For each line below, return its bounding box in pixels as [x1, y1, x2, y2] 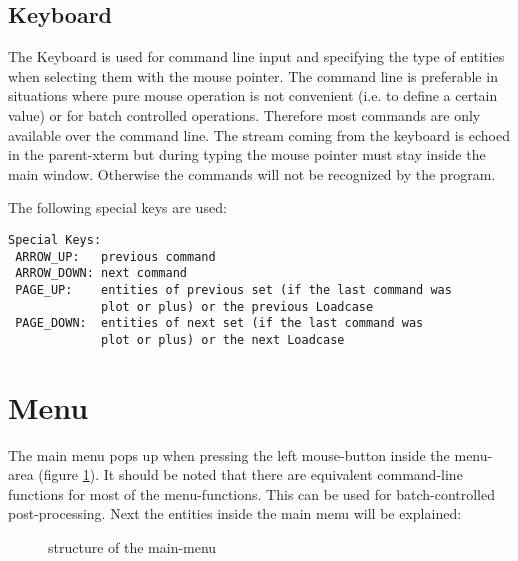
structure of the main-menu [48, 537, 217, 558]
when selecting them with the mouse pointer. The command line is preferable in [8, 65, 498, 86]
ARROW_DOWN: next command [15, 266, 187, 281]
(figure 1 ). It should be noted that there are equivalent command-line [38, 464, 463, 485]
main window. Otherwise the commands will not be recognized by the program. [8, 163, 496, 184]
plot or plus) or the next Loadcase [101, 332, 345, 347]
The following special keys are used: [8, 197, 227, 218]
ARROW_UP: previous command [15, 249, 216, 264]
